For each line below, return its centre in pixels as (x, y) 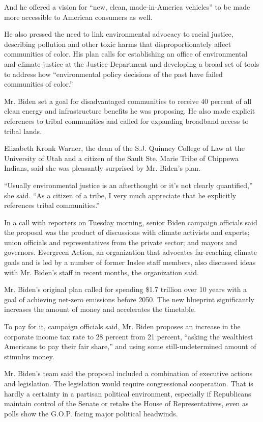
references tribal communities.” (52, 205)
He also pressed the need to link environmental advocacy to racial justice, (119, 34)
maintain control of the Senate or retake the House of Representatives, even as (126, 403)
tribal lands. (23, 131)
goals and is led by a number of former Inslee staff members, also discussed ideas (130, 262)
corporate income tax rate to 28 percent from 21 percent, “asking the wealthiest (129, 336)
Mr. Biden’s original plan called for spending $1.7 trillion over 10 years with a (126, 289)
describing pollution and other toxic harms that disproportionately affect (118, 44)
